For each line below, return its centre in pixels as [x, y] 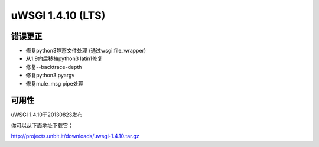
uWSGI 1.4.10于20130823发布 [47, 115]
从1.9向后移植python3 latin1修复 [64, 58]
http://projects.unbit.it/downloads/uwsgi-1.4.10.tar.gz [75, 136]
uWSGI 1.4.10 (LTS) [58, 15]
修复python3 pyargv [50, 75]
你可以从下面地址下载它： [42, 125]
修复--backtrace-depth [54, 67]
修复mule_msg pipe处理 [55, 83]
